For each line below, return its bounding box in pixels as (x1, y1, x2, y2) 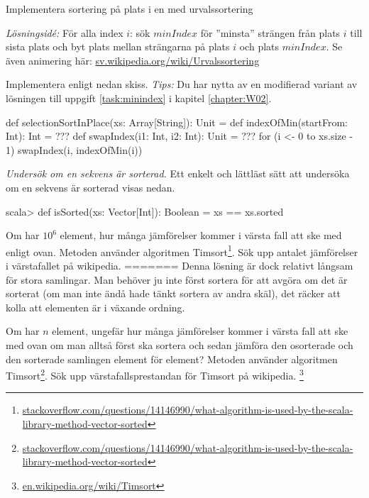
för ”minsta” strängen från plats (200, 25, 341, 40)
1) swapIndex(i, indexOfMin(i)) (6, 142, 143, 157)
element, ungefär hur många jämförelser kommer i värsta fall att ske (52, 323, 348, 338)
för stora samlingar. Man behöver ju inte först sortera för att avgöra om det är (6, 272, 348, 287)
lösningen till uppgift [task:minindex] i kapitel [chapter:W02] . (6, 90, 272, 105)
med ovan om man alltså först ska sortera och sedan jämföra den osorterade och (6, 337, 353, 352)
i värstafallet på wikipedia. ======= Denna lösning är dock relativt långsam (6, 258, 353, 272)
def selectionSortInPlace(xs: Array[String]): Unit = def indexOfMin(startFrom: (6, 114, 348, 129)
